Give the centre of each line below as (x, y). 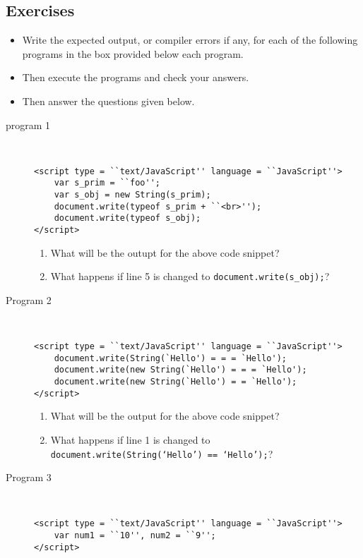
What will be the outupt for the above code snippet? (165, 252)
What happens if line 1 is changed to (130, 440)
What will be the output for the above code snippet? (165, 416)
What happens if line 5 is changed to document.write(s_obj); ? (190, 276)
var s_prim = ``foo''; (107, 183)
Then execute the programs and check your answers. (136, 77)
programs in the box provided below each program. (133, 53)
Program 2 (29, 299)
